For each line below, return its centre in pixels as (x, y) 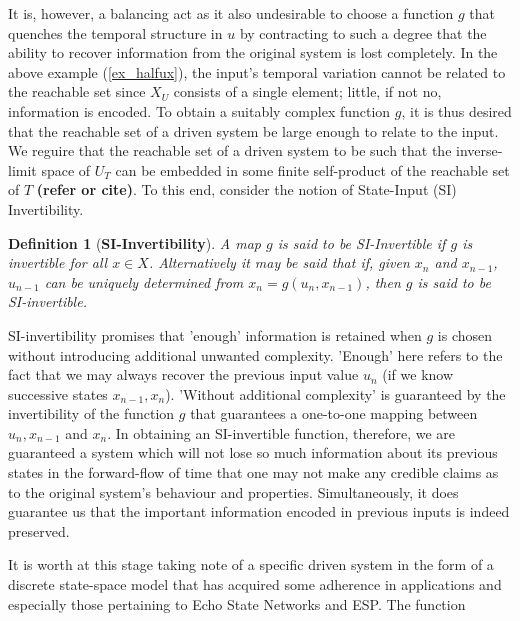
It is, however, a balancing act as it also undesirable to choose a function (231, 13)
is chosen (465, 334)
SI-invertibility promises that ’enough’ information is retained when (215, 334)
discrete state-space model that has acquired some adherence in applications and (255, 584)
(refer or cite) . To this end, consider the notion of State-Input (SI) (246, 189)
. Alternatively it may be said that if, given (279, 262)
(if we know (418, 374)
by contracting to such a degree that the (363, 32)
